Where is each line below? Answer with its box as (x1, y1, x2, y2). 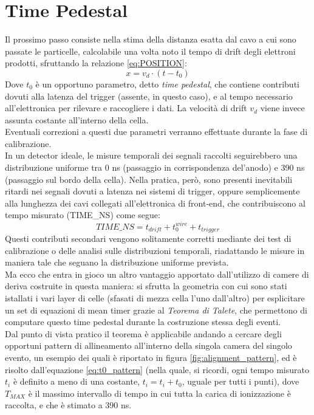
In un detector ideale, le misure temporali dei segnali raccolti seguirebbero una (5, 149, 298, 162)
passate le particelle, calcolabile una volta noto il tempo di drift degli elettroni (5, 44, 296, 57)
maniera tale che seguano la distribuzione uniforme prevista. (5, 256, 229, 269)
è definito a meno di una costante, (13, 375, 140, 388)
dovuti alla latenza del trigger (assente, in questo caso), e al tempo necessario (5, 89, 293, 102)
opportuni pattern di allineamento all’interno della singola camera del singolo (5, 339, 292, 352)
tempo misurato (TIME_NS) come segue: (5, 208, 160, 221)
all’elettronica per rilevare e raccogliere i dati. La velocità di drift (5, 101, 247, 114)
